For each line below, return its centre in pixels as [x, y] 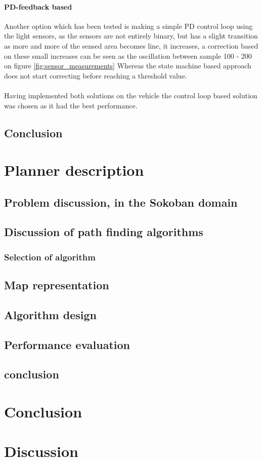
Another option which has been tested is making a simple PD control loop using [128, 26]
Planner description [74, 170]
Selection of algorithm [50, 257]
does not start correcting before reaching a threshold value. [96, 75]
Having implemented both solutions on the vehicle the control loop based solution [131, 95]
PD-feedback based [38, 6]
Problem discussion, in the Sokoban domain [121, 202]
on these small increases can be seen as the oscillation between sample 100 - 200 [128, 55]
